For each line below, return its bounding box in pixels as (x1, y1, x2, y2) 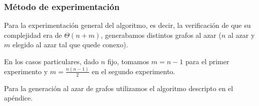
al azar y (228, 29, 255, 40)
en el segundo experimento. (92, 66, 175, 76)
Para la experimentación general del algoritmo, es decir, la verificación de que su (4, 20, 251, 30)
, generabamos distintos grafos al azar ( (101, 29, 221, 40)
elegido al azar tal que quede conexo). (12, 39, 128, 50)
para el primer (185, 56, 229, 66)
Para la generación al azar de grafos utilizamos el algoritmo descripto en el (4, 83, 233, 93)
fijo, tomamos (107, 56, 149, 66)
